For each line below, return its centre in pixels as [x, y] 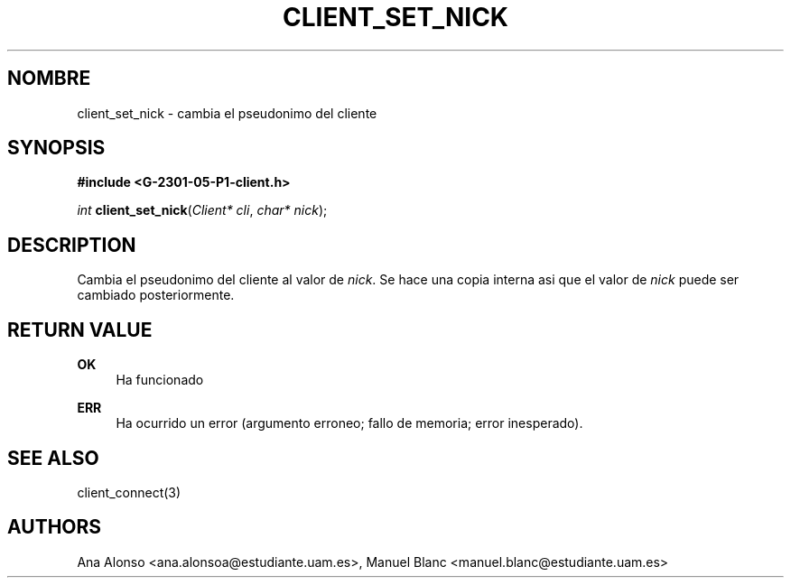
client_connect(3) [129, 492]
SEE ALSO [53, 458]
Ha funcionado [160, 380]
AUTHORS [55, 527]
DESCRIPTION [72, 245]
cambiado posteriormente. [156, 295]
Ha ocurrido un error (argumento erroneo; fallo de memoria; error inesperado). [349, 423]
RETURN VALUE [80, 330]
